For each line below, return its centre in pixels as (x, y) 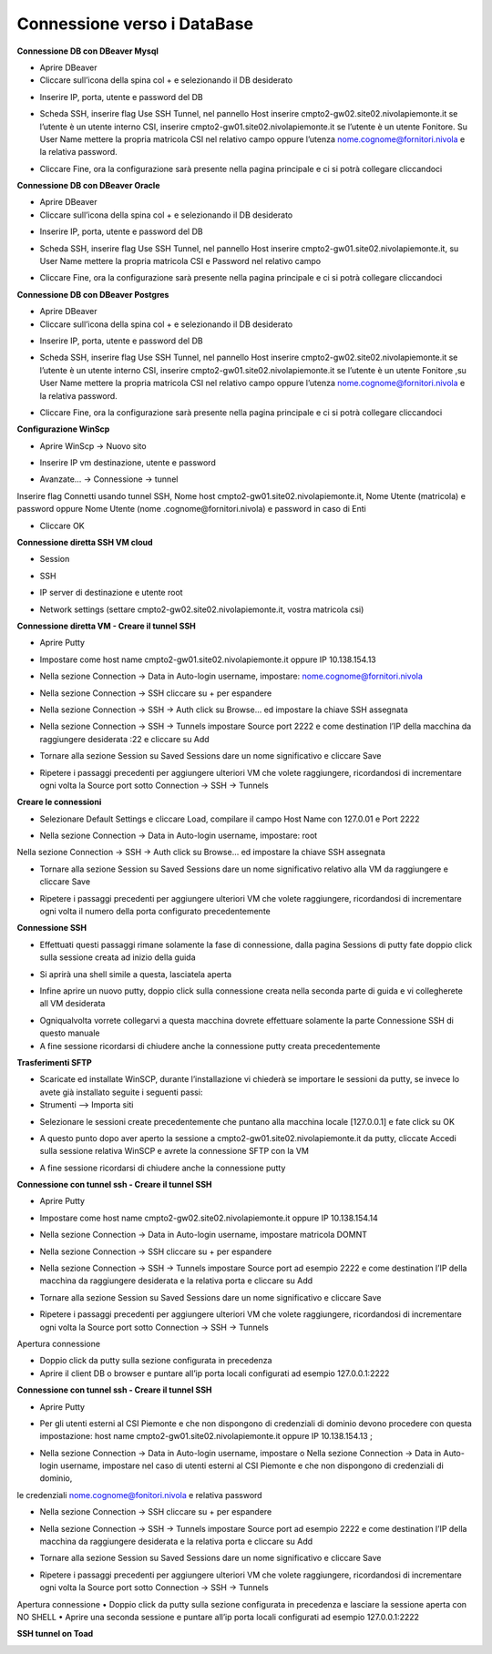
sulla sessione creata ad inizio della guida (118, 957)
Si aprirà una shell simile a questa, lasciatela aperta (136, 974)
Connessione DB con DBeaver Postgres (93, 294)
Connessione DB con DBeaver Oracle (88, 186)
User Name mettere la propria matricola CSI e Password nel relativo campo (180, 261)
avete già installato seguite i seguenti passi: (121, 1092)
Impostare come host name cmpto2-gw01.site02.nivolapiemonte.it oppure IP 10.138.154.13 (208, 659)
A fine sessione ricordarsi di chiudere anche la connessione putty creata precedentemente (210, 1046)
